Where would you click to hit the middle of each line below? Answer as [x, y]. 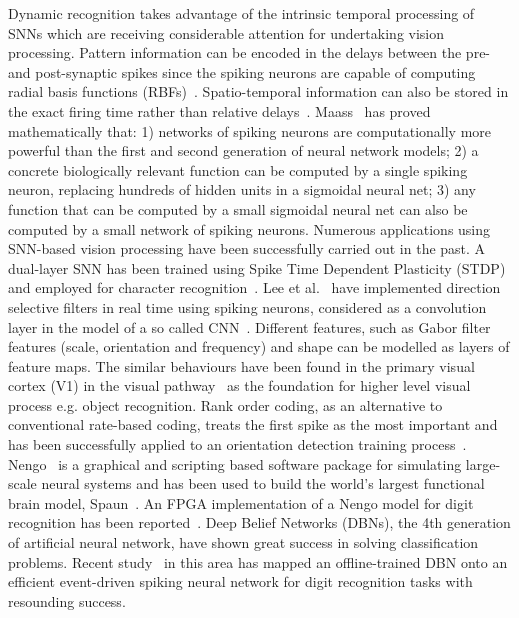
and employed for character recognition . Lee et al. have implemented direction [254, 287]
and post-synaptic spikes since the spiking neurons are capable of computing [242, 71]
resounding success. [67, 600]
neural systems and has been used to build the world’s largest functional [263, 483]
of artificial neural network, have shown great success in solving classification [243, 542]
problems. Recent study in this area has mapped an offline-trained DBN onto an [258, 561]
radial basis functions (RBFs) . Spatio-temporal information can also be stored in [258, 91]
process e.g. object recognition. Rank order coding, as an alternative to [225, 404]
